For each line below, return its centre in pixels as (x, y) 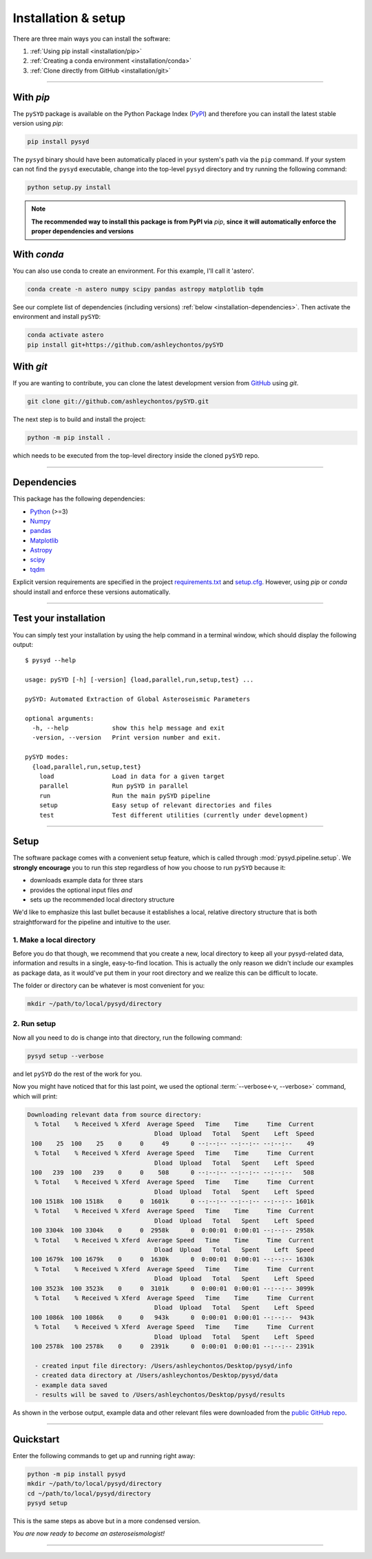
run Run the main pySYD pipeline (124, 795)
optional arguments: (60, 718)
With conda (39, 254)
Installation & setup (69, 18)
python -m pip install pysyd (76, 1474)
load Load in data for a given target (132, 776)
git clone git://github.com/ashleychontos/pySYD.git (118, 401)
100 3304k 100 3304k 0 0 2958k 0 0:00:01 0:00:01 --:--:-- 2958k (173, 1230)
